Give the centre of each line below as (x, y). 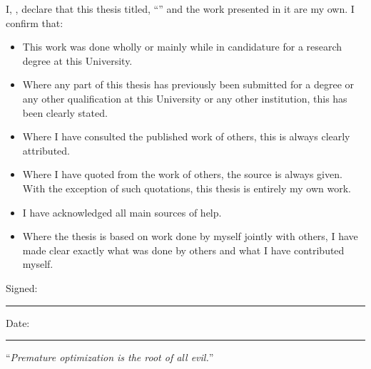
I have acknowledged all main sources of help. (122, 212)
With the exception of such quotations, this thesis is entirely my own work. (187, 188)
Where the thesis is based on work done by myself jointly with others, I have (190, 236)
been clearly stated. (65, 112)
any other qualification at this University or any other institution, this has (185, 98)
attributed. (46, 150)
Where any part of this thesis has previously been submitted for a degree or (188, 84)
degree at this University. (77, 60)
